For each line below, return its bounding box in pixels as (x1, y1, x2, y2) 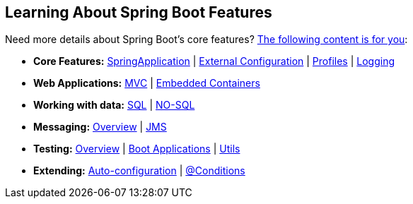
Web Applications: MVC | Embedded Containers (33, 77, 260, 90)
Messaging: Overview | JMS (33, 121, 167, 133)
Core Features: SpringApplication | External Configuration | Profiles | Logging (33, 55, 395, 68)
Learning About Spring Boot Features (5, 4, 272, 21)
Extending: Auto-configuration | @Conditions (33, 164, 245, 177)
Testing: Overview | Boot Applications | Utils (33, 143, 240, 155)
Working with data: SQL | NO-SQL (33, 99, 195, 112)
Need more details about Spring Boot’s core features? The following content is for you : (5, 33, 408, 46)
